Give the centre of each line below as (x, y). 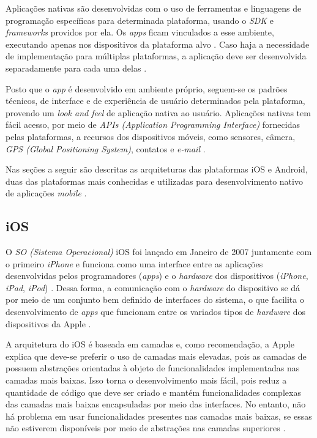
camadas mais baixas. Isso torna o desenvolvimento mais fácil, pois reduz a (146, 380)
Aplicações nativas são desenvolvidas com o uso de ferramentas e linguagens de (154, 8)
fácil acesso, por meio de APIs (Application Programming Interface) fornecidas (153, 124)
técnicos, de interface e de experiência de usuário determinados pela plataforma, (155, 101)
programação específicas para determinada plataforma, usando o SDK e (140, 20)
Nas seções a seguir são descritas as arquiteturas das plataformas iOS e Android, (157, 169)
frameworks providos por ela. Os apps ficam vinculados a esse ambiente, (140, 32)
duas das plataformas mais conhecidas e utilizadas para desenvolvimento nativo (154, 181)
